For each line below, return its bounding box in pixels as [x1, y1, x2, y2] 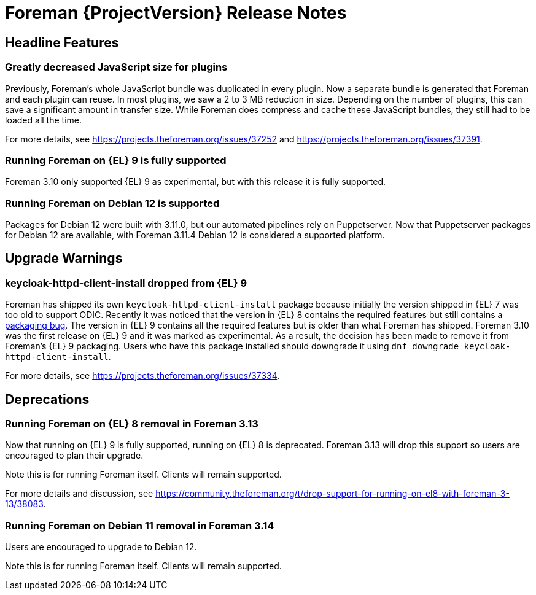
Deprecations [5, 391, 90, 407]
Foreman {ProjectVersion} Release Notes [5, 2, 347, 23]
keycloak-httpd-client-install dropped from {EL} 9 [5, 276, 247, 289]
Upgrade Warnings [5, 251, 123, 266]
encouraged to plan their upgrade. [5, 450, 144, 461]
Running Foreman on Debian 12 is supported [5, 196, 220, 209]
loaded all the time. [5, 114, 82, 125]
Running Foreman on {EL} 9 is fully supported [5, 154, 227, 166]
